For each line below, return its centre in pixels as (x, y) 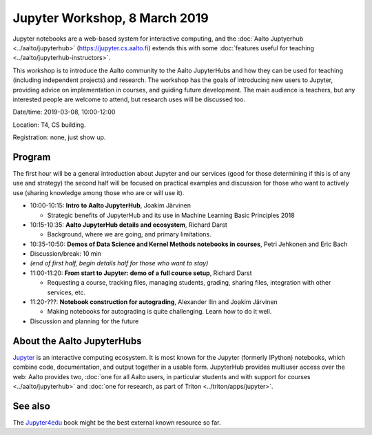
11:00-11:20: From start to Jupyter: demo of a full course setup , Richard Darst (141, 273)
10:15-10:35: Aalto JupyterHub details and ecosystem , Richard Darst (128, 225)
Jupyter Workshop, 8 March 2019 (111, 18)
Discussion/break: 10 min (65, 254)
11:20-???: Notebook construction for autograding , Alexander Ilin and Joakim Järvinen (154, 302)
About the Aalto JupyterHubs (77, 341)
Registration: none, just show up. (59, 137)
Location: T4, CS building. (49, 125)
